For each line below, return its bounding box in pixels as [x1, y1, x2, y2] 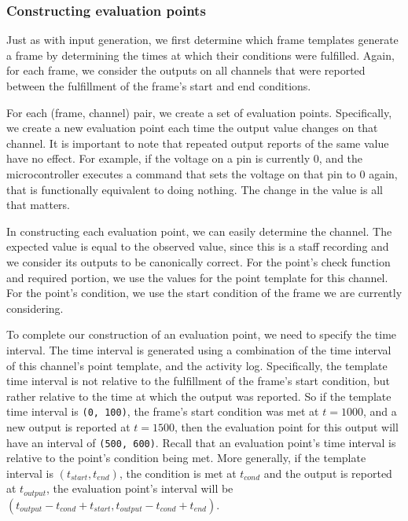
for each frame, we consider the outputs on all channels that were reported [6, 62, 366, 79]
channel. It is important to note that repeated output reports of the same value [6, 134, 389, 151]
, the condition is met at [119, 464, 237, 481]
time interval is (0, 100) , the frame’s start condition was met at [6, 403, 319, 420]
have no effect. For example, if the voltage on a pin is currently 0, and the [6, 150, 363, 167]
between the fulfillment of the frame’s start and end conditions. [6, 78, 311, 94]
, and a [362, 403, 397, 420]
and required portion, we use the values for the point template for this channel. [6, 269, 388, 285]
